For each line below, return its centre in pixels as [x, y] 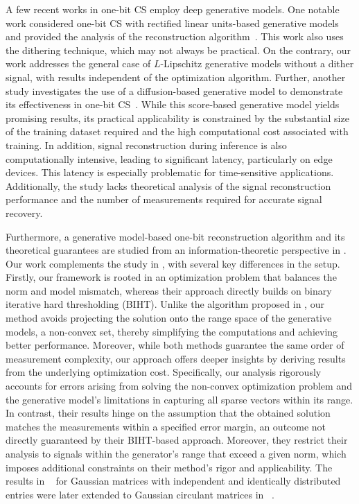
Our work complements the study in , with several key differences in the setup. [173, 263]
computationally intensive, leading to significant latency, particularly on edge [169, 158]
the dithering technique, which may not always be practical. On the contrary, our [178, 50]
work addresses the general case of [78, 63]
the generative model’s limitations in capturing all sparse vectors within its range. [179, 399]
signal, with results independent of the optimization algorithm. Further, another [176, 77]
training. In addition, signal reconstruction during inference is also [146, 145]
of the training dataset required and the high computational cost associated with [177, 131]
